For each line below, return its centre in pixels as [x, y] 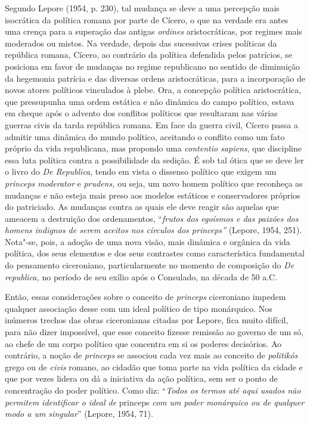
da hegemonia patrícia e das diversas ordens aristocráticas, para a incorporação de [155, 78]
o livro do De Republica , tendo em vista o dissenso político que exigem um [141, 171]
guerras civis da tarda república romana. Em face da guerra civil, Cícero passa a [151, 124]
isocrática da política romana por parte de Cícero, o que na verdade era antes [147, 19]
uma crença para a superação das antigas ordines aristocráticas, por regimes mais [154, 31]
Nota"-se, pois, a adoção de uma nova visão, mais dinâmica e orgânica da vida [148, 241]
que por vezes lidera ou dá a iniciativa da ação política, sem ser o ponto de [141, 378]
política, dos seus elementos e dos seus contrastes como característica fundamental [155, 253]
